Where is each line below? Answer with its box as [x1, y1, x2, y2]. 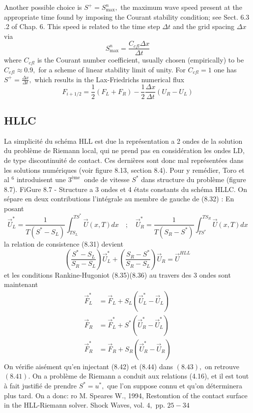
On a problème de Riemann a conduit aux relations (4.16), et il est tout [32, 371, 249, 381]
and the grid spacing [172, 21, 235, 32]
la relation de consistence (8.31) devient [4, 238, 123, 249]
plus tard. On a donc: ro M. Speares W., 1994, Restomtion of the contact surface [4, 390, 248, 400]
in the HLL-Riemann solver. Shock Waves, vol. [4, 400, 144, 410]
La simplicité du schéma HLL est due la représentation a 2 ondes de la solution [4, 135, 243, 146]
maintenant [4, 279, 38, 289]
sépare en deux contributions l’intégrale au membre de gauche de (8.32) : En [4, 193, 234, 204]
